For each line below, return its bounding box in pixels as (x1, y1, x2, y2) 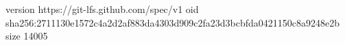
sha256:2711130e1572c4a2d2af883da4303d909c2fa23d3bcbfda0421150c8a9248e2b (5, 15, 340, 29)
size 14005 (5, 29, 48, 43)
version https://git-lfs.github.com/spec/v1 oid (5, 2, 199, 16)
